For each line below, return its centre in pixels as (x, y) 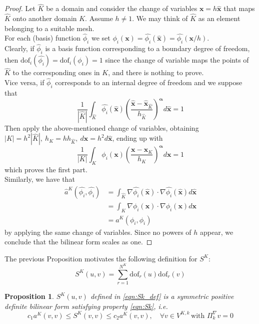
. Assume (99, 18)
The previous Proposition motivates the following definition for (101, 258)
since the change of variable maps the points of (177, 60)
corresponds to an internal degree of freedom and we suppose (149, 82)
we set (101, 38)
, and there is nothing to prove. (156, 72)
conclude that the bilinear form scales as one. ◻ (78, 242)
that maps (239, 8)
